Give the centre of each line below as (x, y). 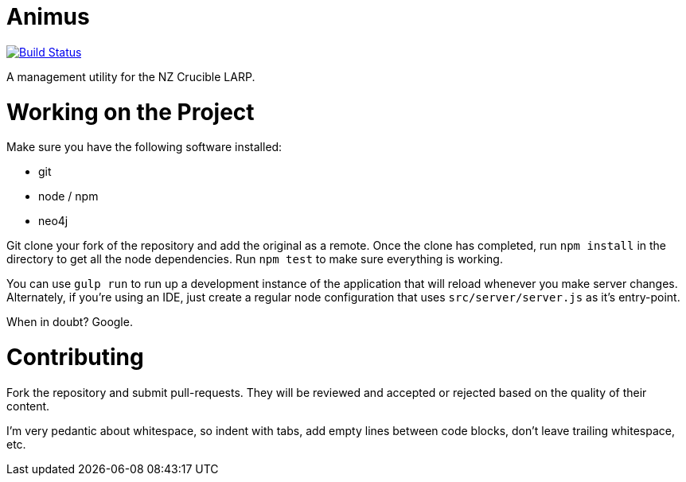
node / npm (68, 196)
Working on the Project (131, 112)
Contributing (75, 357)
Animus (48, 17)
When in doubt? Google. (70, 322)
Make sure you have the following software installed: (144, 147)
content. (28, 406)
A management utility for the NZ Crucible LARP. (131, 76)
